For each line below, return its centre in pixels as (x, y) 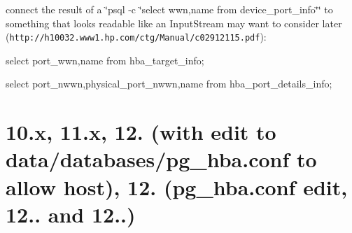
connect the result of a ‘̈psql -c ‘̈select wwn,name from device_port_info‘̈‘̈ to (169, 9)
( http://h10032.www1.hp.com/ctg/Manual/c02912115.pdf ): (136, 37)
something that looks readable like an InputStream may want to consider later (174, 23)
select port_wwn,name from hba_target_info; (105, 60)
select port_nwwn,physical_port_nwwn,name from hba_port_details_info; (169, 84)
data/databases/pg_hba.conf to (161, 159)
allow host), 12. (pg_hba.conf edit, (177, 186)
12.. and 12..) (71, 214)
